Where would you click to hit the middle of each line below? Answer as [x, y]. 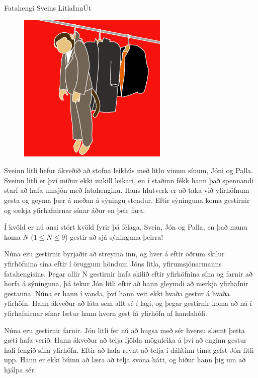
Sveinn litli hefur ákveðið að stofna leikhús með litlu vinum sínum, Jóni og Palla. [128, 170]
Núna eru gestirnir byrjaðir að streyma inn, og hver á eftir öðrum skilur [114, 254]
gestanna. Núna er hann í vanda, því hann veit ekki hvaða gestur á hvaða [117, 293]
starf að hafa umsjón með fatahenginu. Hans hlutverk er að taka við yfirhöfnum [127, 190]
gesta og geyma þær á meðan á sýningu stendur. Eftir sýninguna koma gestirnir [127, 200]
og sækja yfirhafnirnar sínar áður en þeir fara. [75, 210]
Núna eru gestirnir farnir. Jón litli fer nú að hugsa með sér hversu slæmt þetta [124, 330]
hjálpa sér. [20, 369]
